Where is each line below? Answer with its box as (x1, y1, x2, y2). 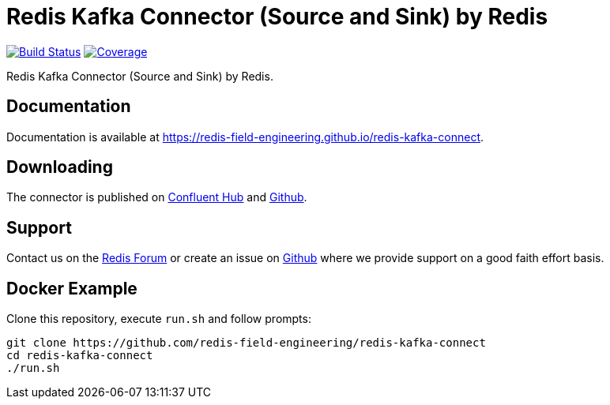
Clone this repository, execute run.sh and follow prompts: (6, 312, 311, 326)
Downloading (6, 157, 113, 178)
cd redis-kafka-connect (6, 349, 153, 362)
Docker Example (6, 278, 137, 298)
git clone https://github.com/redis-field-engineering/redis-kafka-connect (6, 336, 486, 350)
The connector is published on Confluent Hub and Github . (6, 190, 307, 204)
